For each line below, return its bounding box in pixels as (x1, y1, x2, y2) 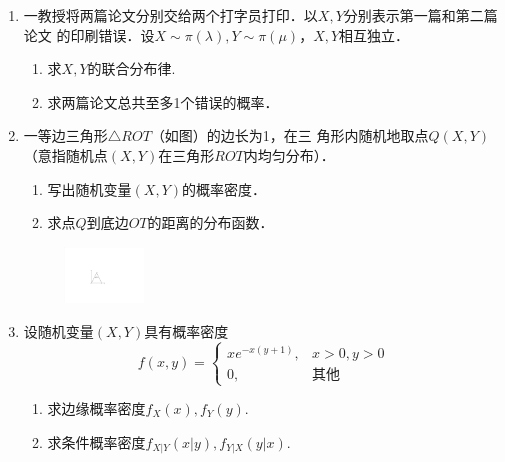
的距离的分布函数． (147, 212, 274, 233)
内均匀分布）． (243, 144, 335, 165)
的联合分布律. (87, 58, 176, 79)
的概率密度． (182, 178, 267, 199)
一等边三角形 (23, 125, 108, 146)
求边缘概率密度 (47, 398, 146, 419)
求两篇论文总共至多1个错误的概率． (47, 91, 279, 112)
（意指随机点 (23, 144, 108, 165)
